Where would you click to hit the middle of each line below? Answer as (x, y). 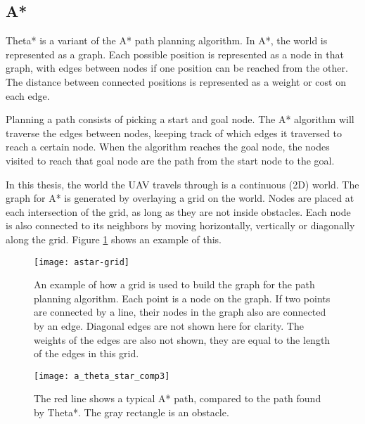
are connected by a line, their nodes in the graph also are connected (180, 312)
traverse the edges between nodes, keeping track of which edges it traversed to (174, 133)
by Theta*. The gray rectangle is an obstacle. (132, 412)
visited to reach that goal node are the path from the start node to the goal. (170, 160)
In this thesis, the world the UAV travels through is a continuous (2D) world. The (182, 184)
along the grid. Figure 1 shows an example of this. (114, 239)
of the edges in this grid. (87, 353)
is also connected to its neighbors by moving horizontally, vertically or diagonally (180, 225)
